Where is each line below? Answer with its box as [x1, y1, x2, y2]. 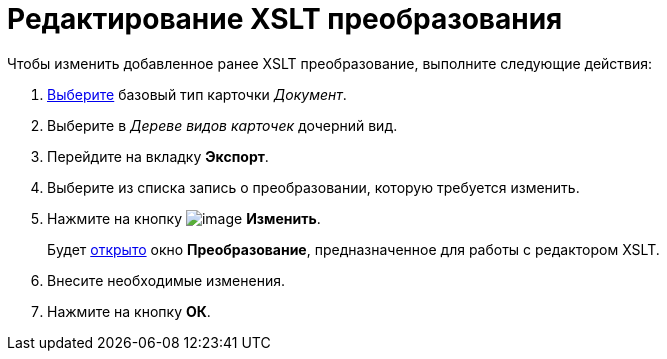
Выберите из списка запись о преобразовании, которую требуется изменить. [47, 178, 580, 196]
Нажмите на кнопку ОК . [47, 302, 211, 320]
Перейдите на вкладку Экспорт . [47, 147, 269, 165]
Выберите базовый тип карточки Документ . [47, 85, 347, 103]
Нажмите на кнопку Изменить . [47, 209, 321, 227]
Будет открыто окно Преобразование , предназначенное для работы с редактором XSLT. [47, 240, 660, 258]
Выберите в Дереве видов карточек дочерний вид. [47, 116, 398, 134]
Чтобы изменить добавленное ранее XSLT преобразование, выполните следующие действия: [7, 54, 653, 72]
